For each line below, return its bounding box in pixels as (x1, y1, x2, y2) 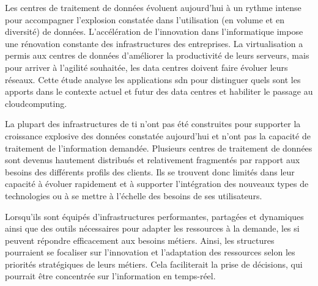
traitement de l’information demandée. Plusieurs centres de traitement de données (5, 141, 312, 154)
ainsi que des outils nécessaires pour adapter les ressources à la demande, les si (5, 222, 300, 235)
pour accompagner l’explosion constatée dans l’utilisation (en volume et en (5, 13, 284, 26)
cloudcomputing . (5, 97, 67, 109)
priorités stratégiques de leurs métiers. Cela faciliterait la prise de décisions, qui (5, 257, 303, 270)
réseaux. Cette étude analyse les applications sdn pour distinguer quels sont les (5, 73, 301, 86)
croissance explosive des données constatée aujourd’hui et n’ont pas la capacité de (5, 129, 311, 142)
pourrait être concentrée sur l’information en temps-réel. (5, 269, 216, 282)
